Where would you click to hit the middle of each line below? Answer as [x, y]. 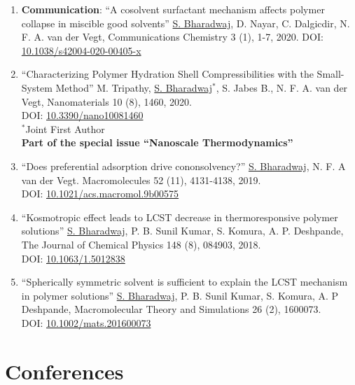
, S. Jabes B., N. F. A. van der [282, 87]
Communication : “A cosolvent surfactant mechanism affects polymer [173, 9]
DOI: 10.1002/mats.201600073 [86, 322]
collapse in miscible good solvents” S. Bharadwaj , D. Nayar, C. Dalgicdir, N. [186, 23]
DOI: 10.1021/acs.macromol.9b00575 [100, 194]
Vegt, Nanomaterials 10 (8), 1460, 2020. [106, 101]
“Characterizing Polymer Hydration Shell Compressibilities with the [167, 74]
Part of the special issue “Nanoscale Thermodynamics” [157, 142]
